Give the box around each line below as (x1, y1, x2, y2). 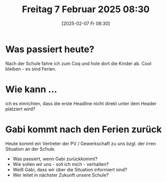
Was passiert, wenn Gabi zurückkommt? (12, 156, 98, 162)
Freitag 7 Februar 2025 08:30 (22, 4, 150, 15)
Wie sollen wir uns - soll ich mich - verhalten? (12, 161, 109, 167)
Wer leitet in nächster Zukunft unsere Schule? (12, 172, 109, 178)
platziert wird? (5, 106, 36, 112)
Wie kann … (5, 83, 57, 95)
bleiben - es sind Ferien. (5, 66, 57, 72)
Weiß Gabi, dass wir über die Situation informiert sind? (12, 166, 128, 172)
